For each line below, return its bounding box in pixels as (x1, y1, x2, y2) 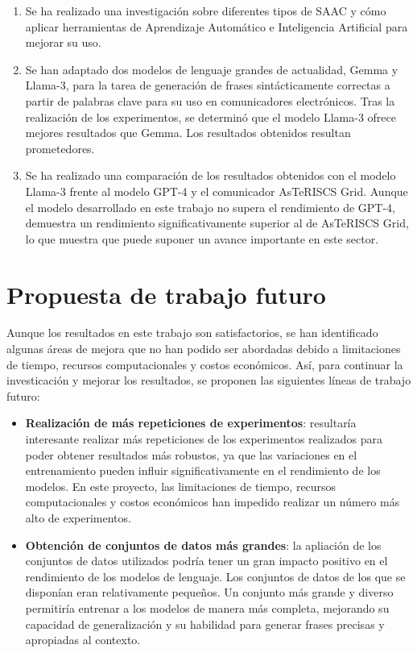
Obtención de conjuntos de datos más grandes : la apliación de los (25, 536, 382, 553)
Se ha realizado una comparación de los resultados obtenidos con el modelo (25, 167, 396, 184)
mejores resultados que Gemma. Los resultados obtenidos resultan (25, 124, 351, 141)
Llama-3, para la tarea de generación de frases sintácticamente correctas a (25, 77, 390, 94)
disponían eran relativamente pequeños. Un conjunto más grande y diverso (25, 584, 394, 601)
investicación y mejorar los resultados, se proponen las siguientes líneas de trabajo (6, 372, 411, 389)
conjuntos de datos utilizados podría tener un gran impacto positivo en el (25, 552, 388, 569)
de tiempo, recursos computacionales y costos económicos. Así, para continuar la (6, 356, 403, 372)
